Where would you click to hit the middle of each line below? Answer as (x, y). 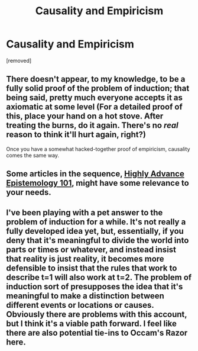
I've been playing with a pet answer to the (85, 212)
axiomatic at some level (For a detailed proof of (95, 107)
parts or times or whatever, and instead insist (91, 249)
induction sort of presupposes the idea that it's (95, 286)
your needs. (29, 193)
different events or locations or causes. (80, 305)
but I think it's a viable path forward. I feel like (92, 323)
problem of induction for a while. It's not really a (96, 222)
